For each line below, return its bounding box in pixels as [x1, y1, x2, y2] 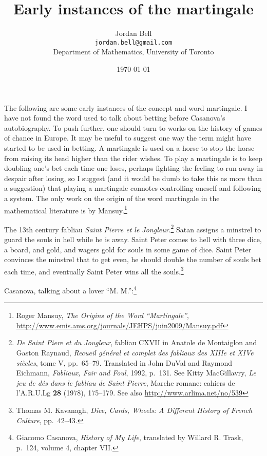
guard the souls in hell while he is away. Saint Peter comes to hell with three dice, [4, 234, 262, 244]
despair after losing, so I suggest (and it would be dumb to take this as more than [4, 172, 262, 183]
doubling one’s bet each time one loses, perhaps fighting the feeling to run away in [4, 163, 263, 173]
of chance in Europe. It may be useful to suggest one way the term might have [4, 132, 251, 143]
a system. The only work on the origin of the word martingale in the [4, 192, 220, 203]
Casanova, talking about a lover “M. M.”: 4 [4, 284, 137, 295]
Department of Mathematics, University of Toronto [53, 46, 214, 57]
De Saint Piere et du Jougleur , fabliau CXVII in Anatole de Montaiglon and [16, 337, 257, 348]
